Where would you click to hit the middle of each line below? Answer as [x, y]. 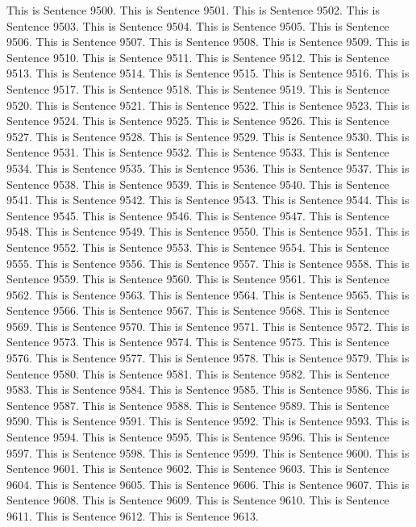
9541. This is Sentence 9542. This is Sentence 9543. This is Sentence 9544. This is [208, 200]
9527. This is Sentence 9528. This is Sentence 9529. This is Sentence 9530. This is [208, 136]
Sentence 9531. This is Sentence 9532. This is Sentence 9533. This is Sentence [198, 152]
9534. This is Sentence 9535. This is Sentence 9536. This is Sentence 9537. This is [208, 167]
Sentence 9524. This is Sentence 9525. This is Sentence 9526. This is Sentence [198, 121]
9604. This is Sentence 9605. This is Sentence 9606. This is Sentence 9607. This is [208, 484]
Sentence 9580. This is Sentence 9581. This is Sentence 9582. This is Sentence [198, 373]
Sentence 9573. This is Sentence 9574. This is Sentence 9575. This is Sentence [198, 342]
